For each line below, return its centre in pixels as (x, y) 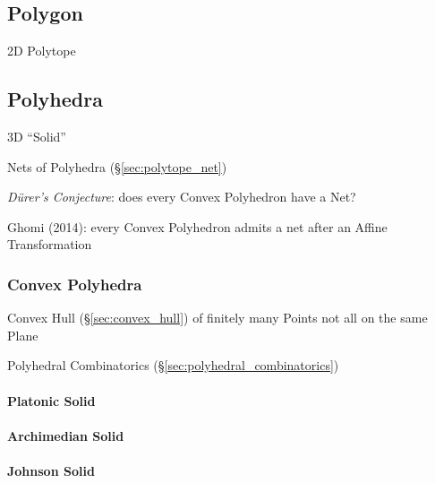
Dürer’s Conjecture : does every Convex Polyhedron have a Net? (182, 197)
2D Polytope (42, 51)
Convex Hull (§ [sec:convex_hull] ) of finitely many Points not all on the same (217, 318)
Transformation (50, 244)
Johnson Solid (51, 470)
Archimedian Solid (66, 435)
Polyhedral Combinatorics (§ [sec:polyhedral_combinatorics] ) (173, 365)
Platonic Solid (51, 400)
